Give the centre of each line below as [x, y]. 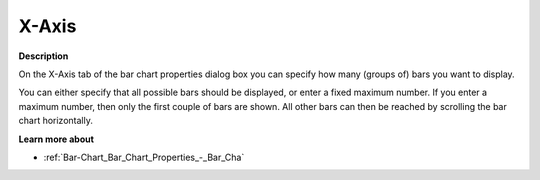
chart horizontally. [56, 121]
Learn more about [56, 139]
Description [43, 56]
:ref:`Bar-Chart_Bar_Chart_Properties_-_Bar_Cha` [144, 157]
